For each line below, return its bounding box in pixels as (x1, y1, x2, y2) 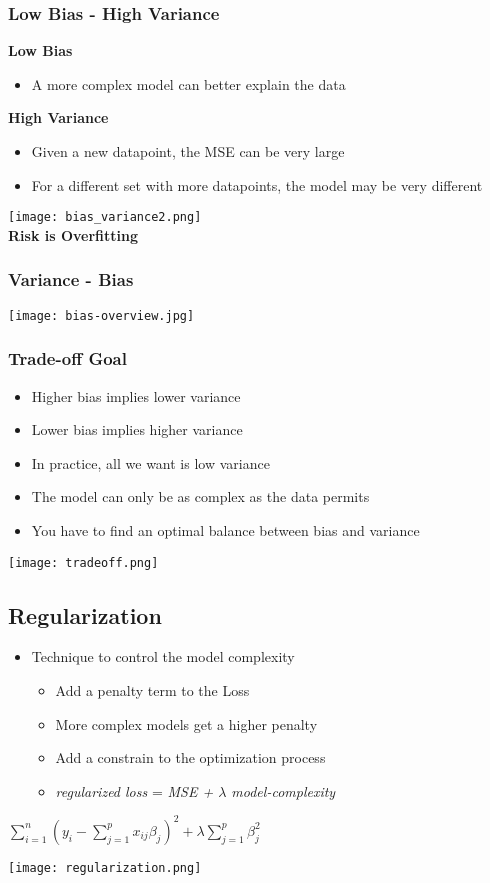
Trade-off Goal (8, 346, 127, 371)
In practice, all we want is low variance (31, 452, 270, 473)
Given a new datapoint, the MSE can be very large (31, 141, 345, 161)
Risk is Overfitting (8, 224, 139, 245)
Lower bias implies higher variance (31, 419, 243, 440)
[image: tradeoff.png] (8, 555, 159, 570)
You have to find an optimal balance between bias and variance (31, 519, 420, 540)
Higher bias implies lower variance (31, 385, 241, 406)
